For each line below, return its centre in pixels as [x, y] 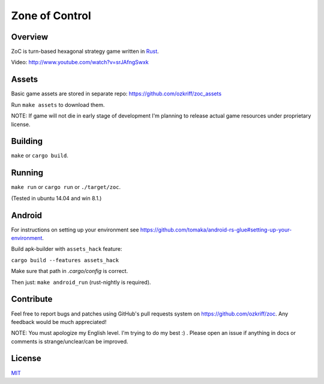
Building [27, 141]
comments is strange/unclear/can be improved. [70, 341]
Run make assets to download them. [58, 104]
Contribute [32, 299]
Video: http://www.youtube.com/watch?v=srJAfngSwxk [80, 62]
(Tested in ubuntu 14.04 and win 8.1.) [56, 198]
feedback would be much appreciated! [59, 322]
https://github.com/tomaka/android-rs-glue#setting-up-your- [216, 229]
